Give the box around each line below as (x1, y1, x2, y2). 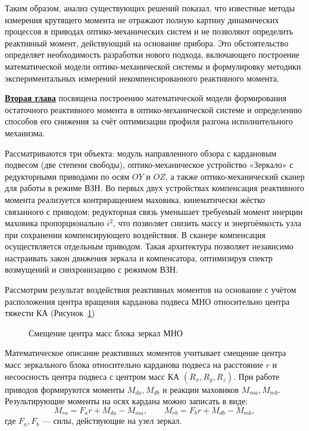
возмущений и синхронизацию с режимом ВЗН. (5, 263, 178, 276)
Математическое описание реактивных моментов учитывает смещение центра (5, 346, 286, 359)
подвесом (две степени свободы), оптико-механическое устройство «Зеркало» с (5, 158, 294, 171)
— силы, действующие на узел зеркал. (42, 414, 182, 427)
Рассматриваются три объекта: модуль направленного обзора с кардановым (5, 146, 277, 159)
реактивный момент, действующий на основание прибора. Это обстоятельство (5, 36, 289, 49)
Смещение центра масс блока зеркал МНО (29, 326, 183, 339)
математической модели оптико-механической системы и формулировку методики (5, 60, 301, 72)
